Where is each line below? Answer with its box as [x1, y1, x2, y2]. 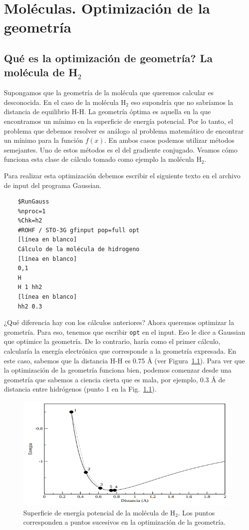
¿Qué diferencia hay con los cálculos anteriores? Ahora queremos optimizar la [4, 317, 234, 327]
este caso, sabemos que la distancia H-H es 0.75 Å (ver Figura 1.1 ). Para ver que [4, 355, 245, 365]
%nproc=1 [17, 207, 46, 215]
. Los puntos [178, 507, 215, 517]
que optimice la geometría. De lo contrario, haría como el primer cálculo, [4, 336, 220, 346]
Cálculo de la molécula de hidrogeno [17, 246, 140, 253]
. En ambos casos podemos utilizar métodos [104, 135, 234, 145]
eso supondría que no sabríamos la [131, 97, 233, 107]
